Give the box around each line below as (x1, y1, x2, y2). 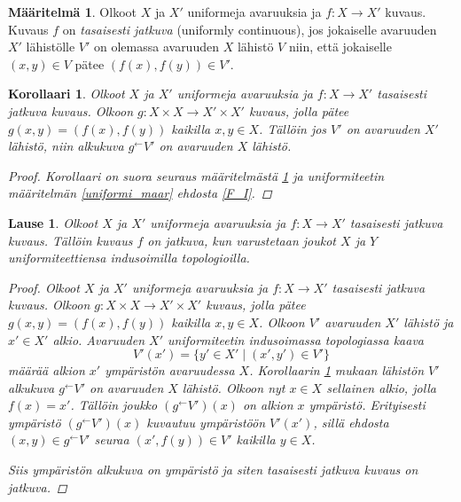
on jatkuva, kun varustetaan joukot (147, 231, 337, 249)
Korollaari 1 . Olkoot (8, 84, 125, 103)
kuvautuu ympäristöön (146, 412, 266, 431)
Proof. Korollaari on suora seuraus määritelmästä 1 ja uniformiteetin (8, 166, 385, 184)
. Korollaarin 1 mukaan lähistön (249, 361, 425, 380)
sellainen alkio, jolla (326, 378, 437, 396)
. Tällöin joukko (70, 396, 158, 414)
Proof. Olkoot (8, 278, 80, 296)
